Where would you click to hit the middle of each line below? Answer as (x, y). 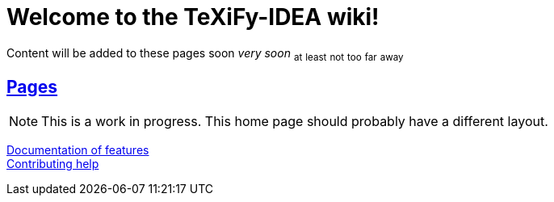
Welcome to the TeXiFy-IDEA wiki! (193, 17)
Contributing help (53, 164)
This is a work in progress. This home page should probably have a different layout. (295, 122)
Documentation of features (78, 150)
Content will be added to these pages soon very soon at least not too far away (205, 54)
